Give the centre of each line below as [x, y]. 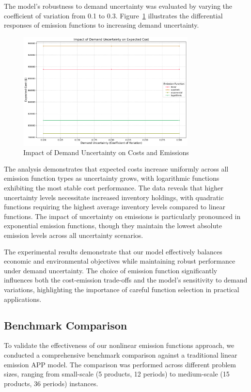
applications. [23, 299]
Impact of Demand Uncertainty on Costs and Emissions [106, 152]
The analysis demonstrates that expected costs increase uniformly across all [116, 168]
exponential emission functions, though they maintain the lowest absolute [113, 226]
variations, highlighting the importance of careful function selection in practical [122, 289]
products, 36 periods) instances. [51, 383]
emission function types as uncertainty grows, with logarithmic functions [112, 178]
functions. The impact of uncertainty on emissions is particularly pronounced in [122, 216]
